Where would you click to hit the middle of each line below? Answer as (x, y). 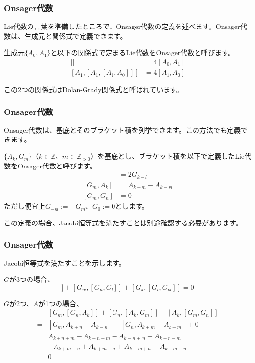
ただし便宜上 (25, 206)
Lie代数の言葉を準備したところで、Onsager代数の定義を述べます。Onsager (122, 26)
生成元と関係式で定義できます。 (76, 36)
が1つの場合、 (60, 303)
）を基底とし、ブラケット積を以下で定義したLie (168, 156)
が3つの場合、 (32, 279)
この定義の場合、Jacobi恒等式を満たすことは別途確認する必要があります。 (123, 222)
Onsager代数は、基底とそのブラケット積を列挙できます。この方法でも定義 (123, 129)
